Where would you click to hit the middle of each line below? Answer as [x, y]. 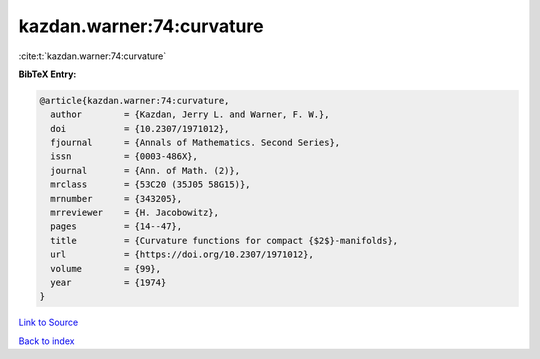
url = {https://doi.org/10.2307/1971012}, [182, 254]
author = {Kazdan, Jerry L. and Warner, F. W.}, [190, 114]
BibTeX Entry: [47, 74]
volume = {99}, [106, 268]
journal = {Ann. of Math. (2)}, [145, 170]
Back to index [46, 341]
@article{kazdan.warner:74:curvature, [134, 100]
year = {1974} [108, 282]
